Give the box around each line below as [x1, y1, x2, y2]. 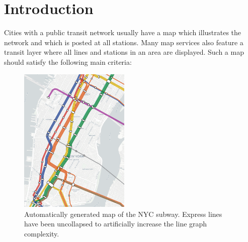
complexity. [24, 228, 59, 239]
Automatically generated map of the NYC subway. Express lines [24, 208, 222, 219]
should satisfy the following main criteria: [4, 56, 132, 67]
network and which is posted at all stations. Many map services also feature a [4, 37, 243, 47]
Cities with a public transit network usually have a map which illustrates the [4, 27, 241, 38]
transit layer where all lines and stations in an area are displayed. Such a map [4, 47, 244, 57]
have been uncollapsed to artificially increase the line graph [24, 218, 207, 229]
